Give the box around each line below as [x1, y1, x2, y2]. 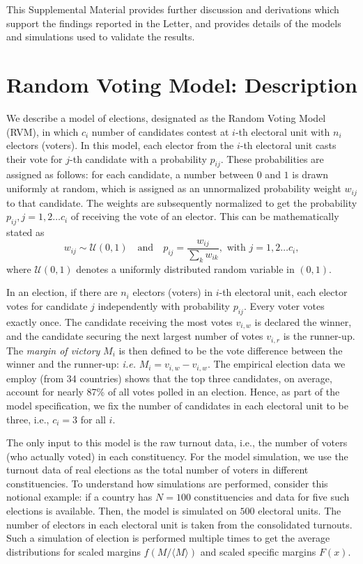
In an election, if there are [6, 285, 118, 299]
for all [80, 412, 106, 426]
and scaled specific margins [200, 544, 316, 558]
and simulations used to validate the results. [6, 29, 195, 44]
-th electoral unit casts [240, 138, 337, 152]
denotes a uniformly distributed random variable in [76, 261, 295, 276]
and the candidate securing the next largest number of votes [6, 329, 263, 343]
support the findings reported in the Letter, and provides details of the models [6, 15, 341, 30]
